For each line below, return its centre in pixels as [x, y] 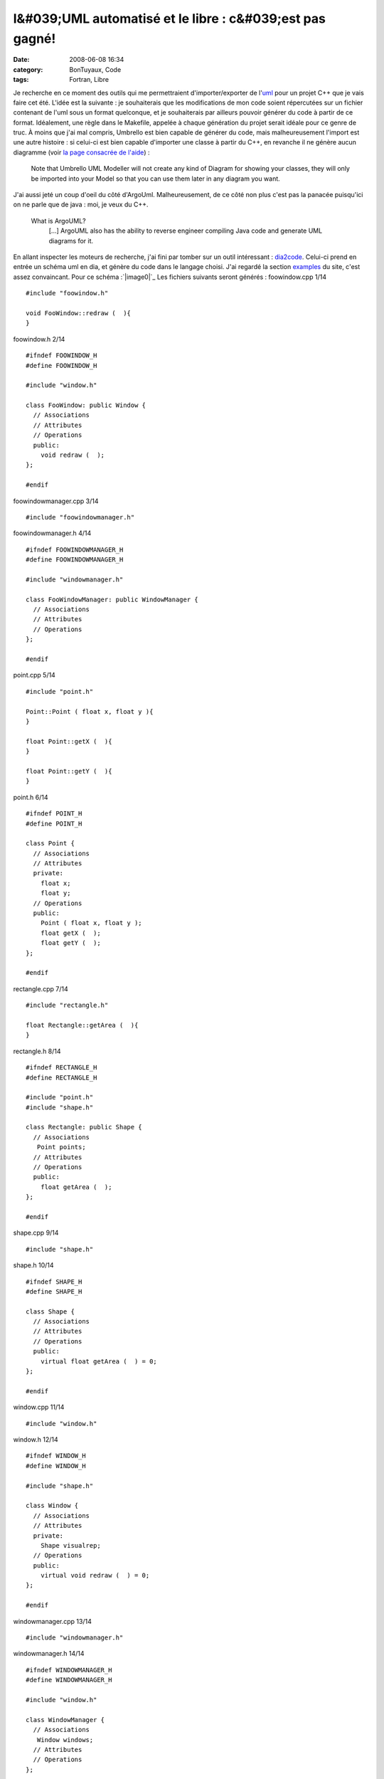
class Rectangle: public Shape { [84, 1127]
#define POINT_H [54, 823]
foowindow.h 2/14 [39, 339]
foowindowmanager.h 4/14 [52, 533]
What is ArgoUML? [58, 221]
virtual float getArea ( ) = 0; [99, 1361]
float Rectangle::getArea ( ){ [82, 1025]
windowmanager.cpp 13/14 [52, 1621]
